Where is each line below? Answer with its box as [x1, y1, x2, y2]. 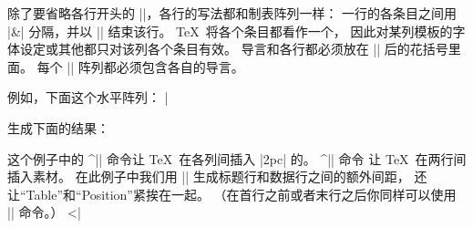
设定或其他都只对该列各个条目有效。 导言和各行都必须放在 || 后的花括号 [19, 39, 448, 58]
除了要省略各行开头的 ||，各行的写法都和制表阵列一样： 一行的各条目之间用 [7, 4, 458, 22]
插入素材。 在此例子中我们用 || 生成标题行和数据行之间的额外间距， [7, 167, 410, 186]
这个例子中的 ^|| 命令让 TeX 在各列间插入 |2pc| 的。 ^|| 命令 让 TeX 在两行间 [7, 149, 467, 168]
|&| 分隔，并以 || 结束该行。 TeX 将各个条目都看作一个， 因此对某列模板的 [7, 21, 453, 40]
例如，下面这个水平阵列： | [7, 88, 169, 107]
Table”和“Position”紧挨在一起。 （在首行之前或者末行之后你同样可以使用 [26, 184, 457, 203]
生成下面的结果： [7, 118, 109, 137]
